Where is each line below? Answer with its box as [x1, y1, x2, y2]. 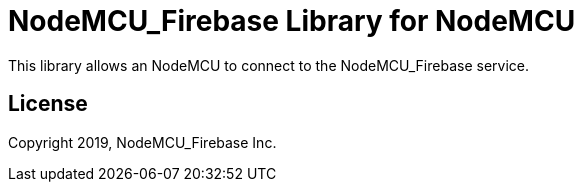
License [8, 91, 88, 117]
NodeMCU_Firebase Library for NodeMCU [8, 4, 576, 38]
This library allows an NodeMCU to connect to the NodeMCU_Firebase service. [8, 56, 530, 74]
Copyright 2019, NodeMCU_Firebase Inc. [8, 133, 277, 151]
